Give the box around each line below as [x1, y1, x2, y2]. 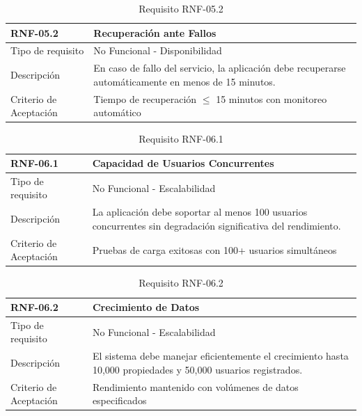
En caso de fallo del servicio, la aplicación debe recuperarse [93, 61, 346, 75]
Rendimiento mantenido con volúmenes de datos [92, 379, 299, 394]
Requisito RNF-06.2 [139, 275, 223, 290]
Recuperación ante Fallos [93, 25, 217, 40]
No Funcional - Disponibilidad [93, 43, 222, 58]
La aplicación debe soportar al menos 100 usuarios [92, 205, 308, 219]
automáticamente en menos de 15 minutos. [93, 74, 276, 88]
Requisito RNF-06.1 [139, 131, 223, 146]
